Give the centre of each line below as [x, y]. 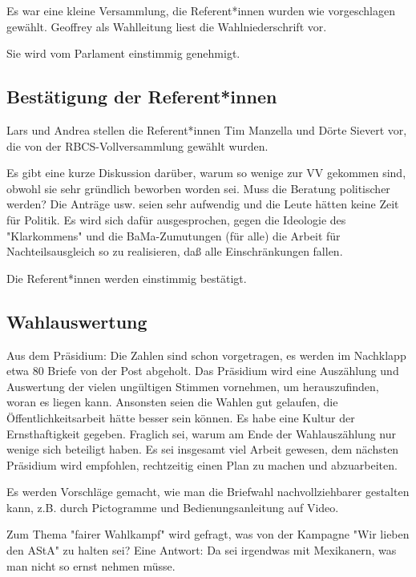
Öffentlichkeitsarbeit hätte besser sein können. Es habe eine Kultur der [181, 417]
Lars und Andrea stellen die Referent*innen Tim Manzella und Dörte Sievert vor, [207, 129]
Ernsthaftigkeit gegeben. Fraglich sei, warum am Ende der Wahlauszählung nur [202, 433]
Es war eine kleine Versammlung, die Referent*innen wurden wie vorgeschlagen [201, 10]
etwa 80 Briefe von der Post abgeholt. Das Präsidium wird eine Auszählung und [203, 371]
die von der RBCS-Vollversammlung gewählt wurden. [137, 145]
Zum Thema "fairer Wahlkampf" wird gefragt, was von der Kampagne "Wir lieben [208, 534]
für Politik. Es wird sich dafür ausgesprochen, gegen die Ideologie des [176, 219]
